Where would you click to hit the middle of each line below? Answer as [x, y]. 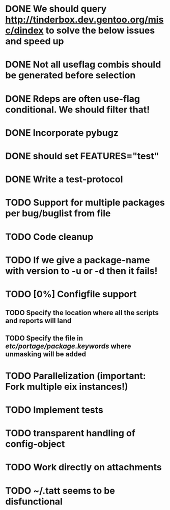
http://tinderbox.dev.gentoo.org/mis [84, 20]
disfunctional [34, 501]
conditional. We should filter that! [78, 109]
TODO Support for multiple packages [85, 203]
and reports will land [38, 321]
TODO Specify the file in [44, 338]
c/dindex [25, 31]
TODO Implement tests [54, 410]
